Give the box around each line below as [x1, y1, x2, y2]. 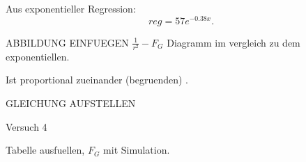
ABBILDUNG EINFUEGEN [6, 35, 129, 49]
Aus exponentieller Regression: [6, 1, 136, 15]
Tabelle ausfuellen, [6, 143, 85, 157]
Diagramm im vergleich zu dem [167, 35, 300, 49]
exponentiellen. [6, 49, 70, 63]
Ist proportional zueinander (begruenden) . [6, 72, 189, 87]
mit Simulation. [103, 143, 170, 157]
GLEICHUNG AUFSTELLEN [6, 96, 136, 110]
